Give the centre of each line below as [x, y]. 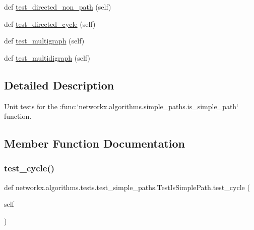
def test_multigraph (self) [44, 41]
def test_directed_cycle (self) [50, 24]
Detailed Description [59, 85]
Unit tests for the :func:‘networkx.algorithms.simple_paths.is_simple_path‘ [121, 106]
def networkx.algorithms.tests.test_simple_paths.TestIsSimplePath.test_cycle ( [127, 187]
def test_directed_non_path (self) [58, 7]
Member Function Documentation [95, 143]
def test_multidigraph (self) [47, 57]
